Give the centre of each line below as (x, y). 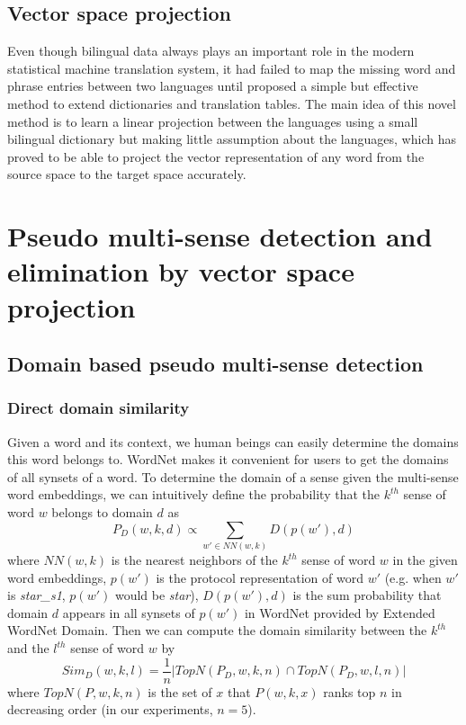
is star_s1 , (36, 595)
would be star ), (157, 595)
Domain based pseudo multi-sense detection (215, 364)
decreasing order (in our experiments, (110, 709)
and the (28, 648)
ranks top (349, 691)
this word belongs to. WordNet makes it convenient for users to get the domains (228, 459)
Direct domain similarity (99, 408)
